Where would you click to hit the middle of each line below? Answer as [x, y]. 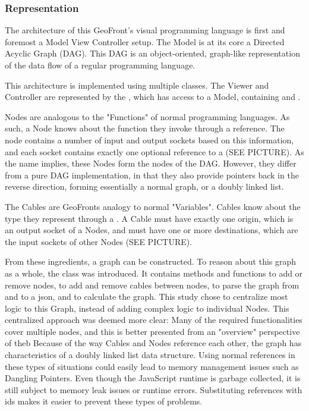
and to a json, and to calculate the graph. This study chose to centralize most [146, 297]
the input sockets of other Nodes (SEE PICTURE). [99, 241]
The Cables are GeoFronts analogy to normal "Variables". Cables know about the [153, 206]
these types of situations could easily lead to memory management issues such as [152, 366]
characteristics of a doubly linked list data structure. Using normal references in [150, 355]
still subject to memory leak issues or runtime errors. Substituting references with [154, 389]
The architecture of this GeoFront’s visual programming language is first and [145, 30]
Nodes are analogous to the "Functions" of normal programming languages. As [147, 116]
